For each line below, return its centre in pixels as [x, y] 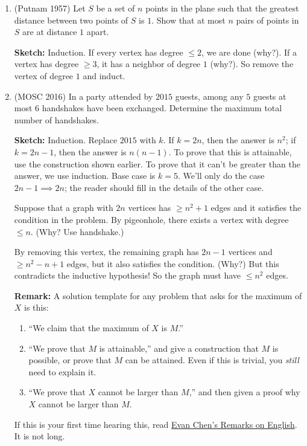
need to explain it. [62, 371]
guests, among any [209, 96]
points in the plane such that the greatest [222, 8]
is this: [36, 307]
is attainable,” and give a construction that [179, 348]
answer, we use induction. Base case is [85, 176]
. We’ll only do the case [221, 176]
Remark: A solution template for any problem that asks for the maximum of [158, 295]
